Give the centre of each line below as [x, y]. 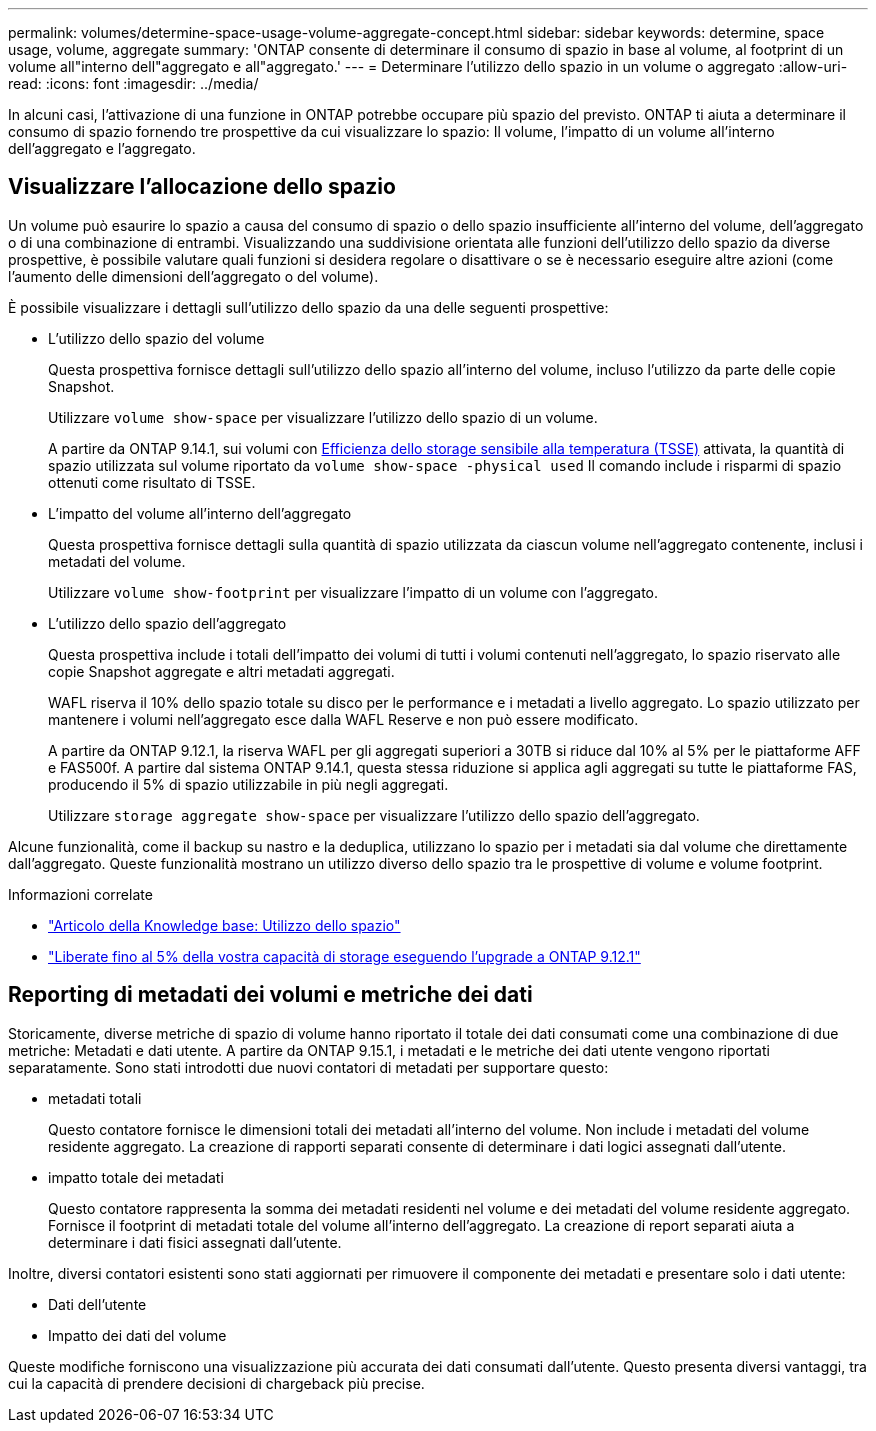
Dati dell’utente [97, 1304]
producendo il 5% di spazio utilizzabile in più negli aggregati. [248, 784]
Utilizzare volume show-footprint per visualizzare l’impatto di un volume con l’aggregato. [353, 592]
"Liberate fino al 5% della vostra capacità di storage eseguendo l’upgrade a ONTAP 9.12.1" [344, 956]
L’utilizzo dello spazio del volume [156, 338]
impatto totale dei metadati [136, 1177]
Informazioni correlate [80, 894]
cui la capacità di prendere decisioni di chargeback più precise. [216, 1383]
